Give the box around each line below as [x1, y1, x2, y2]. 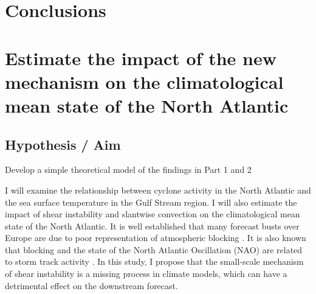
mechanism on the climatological [5, 69, 284, 94]
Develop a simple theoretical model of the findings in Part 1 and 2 [5, 163, 252, 176]
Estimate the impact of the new [5, 45, 276, 70]
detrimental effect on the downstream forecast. [5, 279, 178, 292]
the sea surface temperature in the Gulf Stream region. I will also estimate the [5, 195, 297, 208]
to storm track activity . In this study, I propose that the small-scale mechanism [5, 255, 304, 268]
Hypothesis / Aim [5, 135, 121, 153]
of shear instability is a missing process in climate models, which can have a [5, 267, 287, 280]
